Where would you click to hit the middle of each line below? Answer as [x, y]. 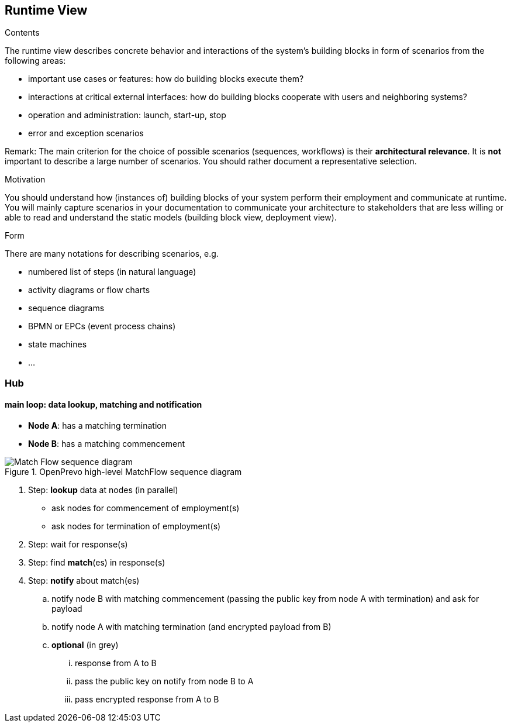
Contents [22, 33]
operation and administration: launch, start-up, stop [127, 115]
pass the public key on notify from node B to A [164, 681]
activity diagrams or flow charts [89, 290]
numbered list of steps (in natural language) [112, 272]
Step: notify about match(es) [84, 581]
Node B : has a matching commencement [107, 444]
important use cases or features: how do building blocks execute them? [166, 79]
